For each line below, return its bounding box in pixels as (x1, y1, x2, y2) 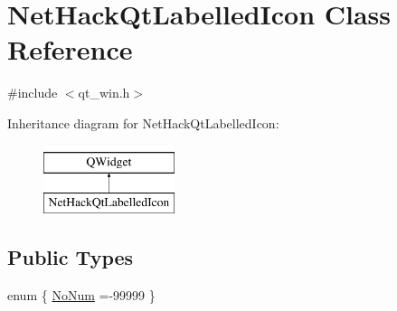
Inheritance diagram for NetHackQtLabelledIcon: (7, 113, 279, 132)
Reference (7, 31, 133, 68)
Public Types (7, 243, 134, 271)
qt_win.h (78, 83, 130, 102)
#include (7, 83, 58, 102)
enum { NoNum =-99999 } (7, 285, 156, 304)
